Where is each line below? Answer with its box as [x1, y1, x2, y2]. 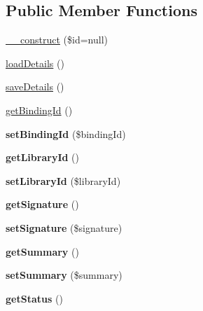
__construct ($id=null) [6, 32, 108, 47]
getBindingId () [6, 102, 73, 117]
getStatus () [6, 291, 63, 305]
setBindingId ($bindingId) [6, 126, 126, 141]
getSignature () [6, 197, 79, 212]
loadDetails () [6, 55, 64, 70]
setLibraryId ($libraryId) [6, 173, 121, 188]
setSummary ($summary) [6, 268, 122, 282]
